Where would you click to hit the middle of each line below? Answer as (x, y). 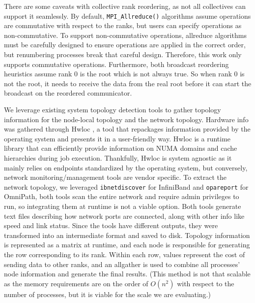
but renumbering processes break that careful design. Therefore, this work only (123, 54)
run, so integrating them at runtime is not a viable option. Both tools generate (123, 206)
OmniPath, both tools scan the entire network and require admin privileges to (122, 196)
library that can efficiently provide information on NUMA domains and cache (121, 148)
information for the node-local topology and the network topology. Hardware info (126, 119)
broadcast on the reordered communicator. (68, 93)
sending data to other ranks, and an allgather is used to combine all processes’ (122, 264)
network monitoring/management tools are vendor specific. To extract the (115, 177)
